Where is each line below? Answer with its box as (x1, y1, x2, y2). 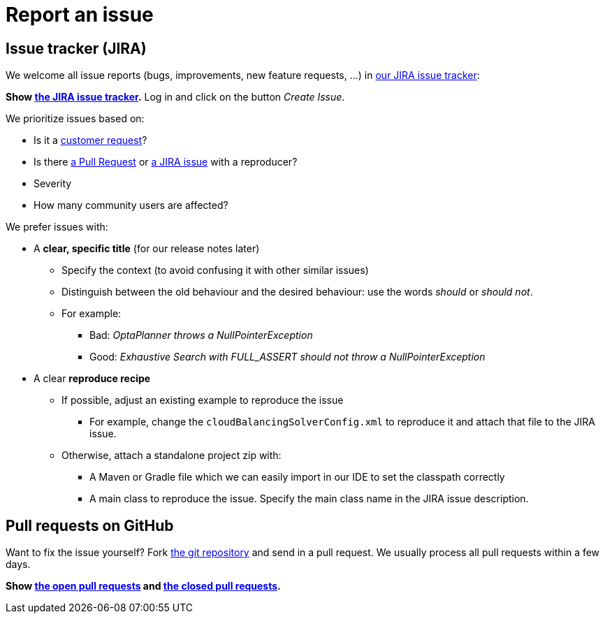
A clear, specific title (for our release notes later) (34, 242, 260, 255)
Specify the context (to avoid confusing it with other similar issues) (61, 264, 369, 277)
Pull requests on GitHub (6, 516, 174, 534)
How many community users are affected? (34, 199, 228, 212)
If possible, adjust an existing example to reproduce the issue (61, 394, 344, 407)
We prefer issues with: (6, 221, 108, 233)
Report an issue (6, 3, 154, 27)
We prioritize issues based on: (6, 112, 145, 125)
